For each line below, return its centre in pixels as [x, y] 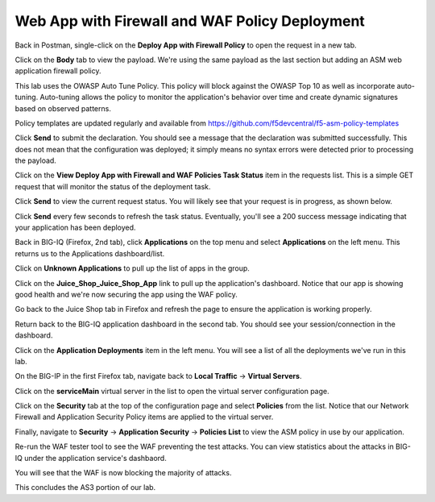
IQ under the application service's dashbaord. [91, 458]
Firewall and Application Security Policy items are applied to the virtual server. [144, 417]
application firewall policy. [58, 71]
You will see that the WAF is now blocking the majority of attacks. [123, 473]
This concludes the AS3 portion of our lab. [85, 487]
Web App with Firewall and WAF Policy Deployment [190, 21]
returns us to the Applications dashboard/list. [90, 253]
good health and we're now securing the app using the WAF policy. [126, 294]
